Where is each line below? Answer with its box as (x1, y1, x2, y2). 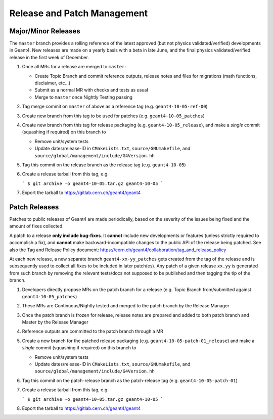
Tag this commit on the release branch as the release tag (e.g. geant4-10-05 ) (22, 162, 187, 168)
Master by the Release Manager (22, 319, 88, 325)
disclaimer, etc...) (34, 80, 71, 86)
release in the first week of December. (9, 54, 89, 60)
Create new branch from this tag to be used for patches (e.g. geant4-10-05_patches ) (22, 113, 205, 119)
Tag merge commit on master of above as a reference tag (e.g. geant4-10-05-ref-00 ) (22, 104, 208, 110)
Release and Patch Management (9, 8, 148, 19)
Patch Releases (9, 203, 59, 211)
